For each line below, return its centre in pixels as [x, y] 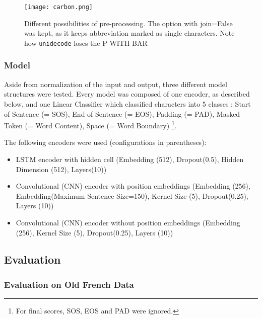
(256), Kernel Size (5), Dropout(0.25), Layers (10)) [94, 232]
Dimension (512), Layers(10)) [61, 169]
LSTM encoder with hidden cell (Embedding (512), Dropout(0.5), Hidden [130, 159]
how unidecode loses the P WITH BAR [86, 43]
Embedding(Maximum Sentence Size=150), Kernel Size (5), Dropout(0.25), [132, 195]
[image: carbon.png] [59, 7]
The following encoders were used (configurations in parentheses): [105, 142]
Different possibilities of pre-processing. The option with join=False [128, 23]
